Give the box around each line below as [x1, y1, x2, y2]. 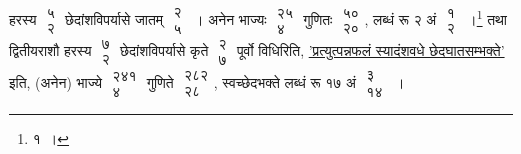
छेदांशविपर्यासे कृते [120, 40, 209, 61]
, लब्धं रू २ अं [364, 8, 437, 29]
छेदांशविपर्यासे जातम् [65, 8, 164, 29]
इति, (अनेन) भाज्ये [9, 71, 103, 92]
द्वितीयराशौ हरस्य [9, 40, 92, 61]
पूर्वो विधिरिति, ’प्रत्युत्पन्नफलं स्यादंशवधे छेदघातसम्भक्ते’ [236, 40, 505, 61]
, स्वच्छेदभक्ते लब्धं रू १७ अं [213, 71, 357, 92]
